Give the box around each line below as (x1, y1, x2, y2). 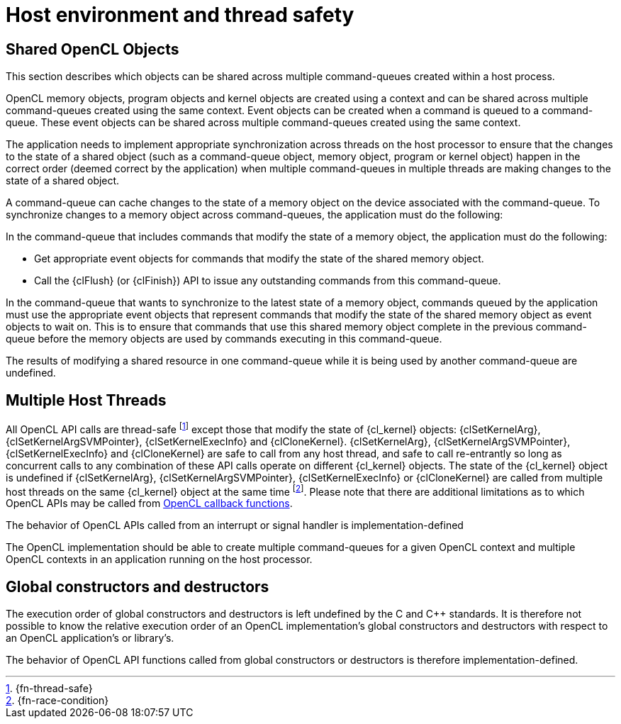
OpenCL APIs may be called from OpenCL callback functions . (6, 497, 293, 510)
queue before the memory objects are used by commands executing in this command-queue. (6, 333, 442, 345)
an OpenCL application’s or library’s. (6, 632, 174, 645)
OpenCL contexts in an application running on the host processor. (6, 553, 313, 566)
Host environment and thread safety (6, 3, 354, 27)
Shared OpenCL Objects (6, 40, 179, 58)
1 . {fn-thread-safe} (6, 682, 93, 695)
